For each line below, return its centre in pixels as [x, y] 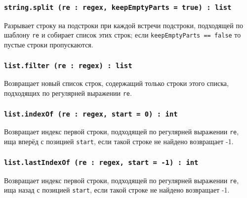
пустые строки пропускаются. [49, 45]
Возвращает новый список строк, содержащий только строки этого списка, [116, 83]
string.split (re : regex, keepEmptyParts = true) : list [118, 7]
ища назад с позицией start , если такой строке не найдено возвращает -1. [117, 190]
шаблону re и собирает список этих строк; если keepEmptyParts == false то [123, 35]
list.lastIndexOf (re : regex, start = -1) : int [101, 162]
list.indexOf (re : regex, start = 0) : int [91, 114]
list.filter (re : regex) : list [68, 65]
